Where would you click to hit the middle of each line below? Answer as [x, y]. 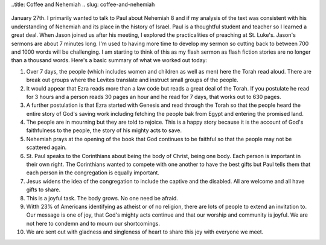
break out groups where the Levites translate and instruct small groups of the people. [132, 80]
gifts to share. [43, 189]
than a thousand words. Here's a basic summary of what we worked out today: [109, 60]
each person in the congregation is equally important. [93, 173]
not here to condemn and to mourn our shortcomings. [93, 223]
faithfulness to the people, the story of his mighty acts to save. [104, 130]
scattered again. [46, 147]
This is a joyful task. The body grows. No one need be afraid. [102, 198]
